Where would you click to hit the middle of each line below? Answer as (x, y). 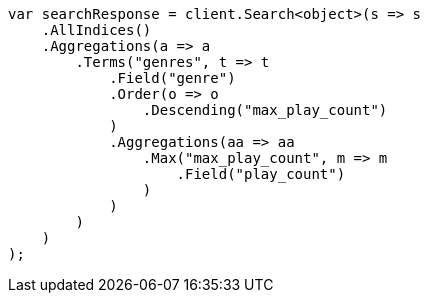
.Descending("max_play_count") (265, 110)
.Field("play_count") (261, 174)
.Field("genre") (172, 78)
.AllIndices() (96, 30)
